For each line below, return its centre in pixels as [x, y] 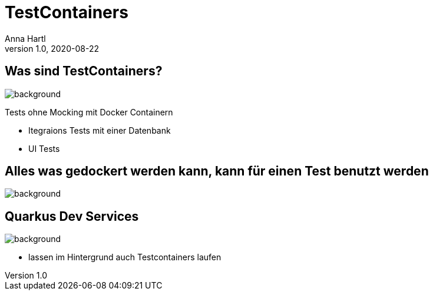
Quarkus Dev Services [72, 216]
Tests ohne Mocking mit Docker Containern [89, 112]
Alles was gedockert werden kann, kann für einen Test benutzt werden [217, 171]
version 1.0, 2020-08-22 [52, 48]
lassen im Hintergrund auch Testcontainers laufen [125, 257]
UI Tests [44, 148]
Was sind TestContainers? [84, 71]
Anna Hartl [25, 38]
